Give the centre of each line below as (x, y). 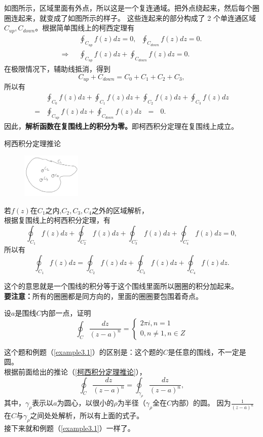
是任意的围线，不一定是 (207, 351)
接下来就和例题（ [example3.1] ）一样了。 (69, 428)
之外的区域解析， (120, 210)
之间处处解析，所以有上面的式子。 (87, 415)
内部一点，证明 (66, 313)
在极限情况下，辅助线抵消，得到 (57, 69)
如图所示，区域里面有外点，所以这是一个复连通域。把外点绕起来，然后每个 (128, 8)
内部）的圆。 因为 (201, 403)
